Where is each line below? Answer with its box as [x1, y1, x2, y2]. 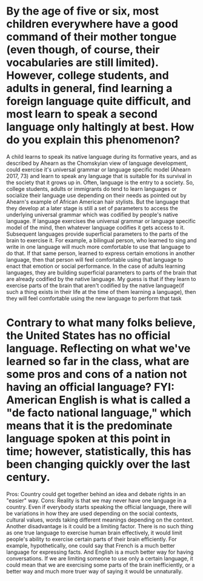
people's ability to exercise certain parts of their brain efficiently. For [6, 535, 177, 543]
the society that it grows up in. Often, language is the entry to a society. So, [6, 179, 195, 186]
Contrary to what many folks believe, [6, 316, 196, 330]
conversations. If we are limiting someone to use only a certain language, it [6, 554, 194, 562]
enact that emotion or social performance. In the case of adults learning [6, 262, 186, 270]
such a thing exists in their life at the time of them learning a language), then [6, 288, 196, 295]
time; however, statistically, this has [6, 445, 191, 459]
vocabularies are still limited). [6, 56, 159, 70]
